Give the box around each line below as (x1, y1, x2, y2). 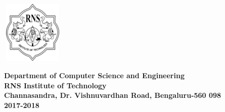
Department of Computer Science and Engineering (4, 70, 185, 80)
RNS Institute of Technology (4, 80, 107, 90)
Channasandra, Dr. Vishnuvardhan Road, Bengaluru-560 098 (4, 90, 221, 100)
